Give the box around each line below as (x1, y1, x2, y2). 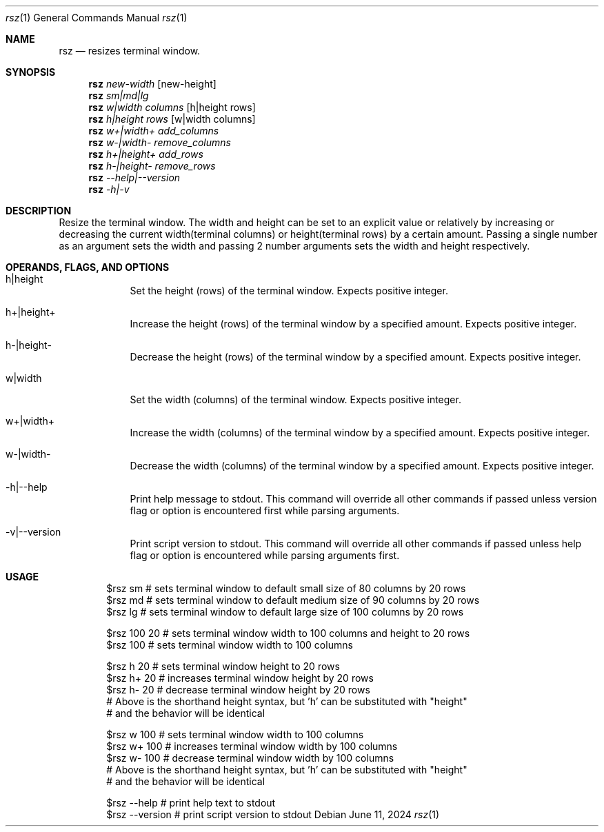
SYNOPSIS (6, 66, 56, 78)
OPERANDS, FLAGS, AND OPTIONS (6, 261, 170, 273)
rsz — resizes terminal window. (59, 45, 201, 57)
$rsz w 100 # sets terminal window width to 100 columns (106, 729, 364, 740)
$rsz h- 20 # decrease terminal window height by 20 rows (106, 684, 370, 696)
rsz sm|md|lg (88, 90, 149, 101)
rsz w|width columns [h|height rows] (88, 101, 256, 113)
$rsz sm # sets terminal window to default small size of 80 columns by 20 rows (106, 582, 466, 594)
